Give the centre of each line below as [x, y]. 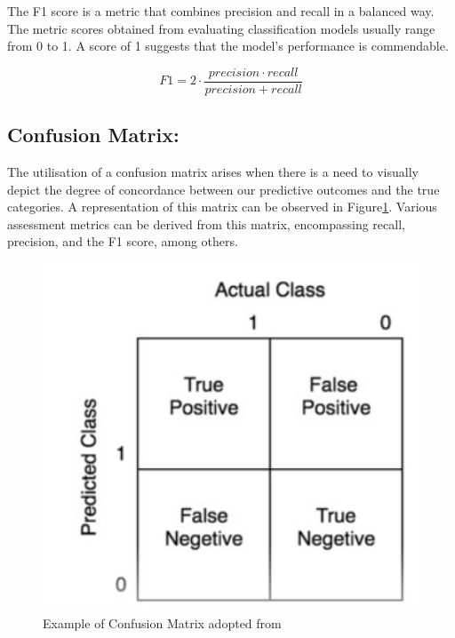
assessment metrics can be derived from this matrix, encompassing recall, [206, 223]
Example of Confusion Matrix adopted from [162, 622]
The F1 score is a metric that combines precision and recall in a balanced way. [221, 11]
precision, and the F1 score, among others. [123, 241]
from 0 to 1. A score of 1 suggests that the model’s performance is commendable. [228, 46]
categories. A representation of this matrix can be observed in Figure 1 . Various [222, 207]
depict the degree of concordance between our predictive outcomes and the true [224, 189]
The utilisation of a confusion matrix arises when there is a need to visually [213, 172]
